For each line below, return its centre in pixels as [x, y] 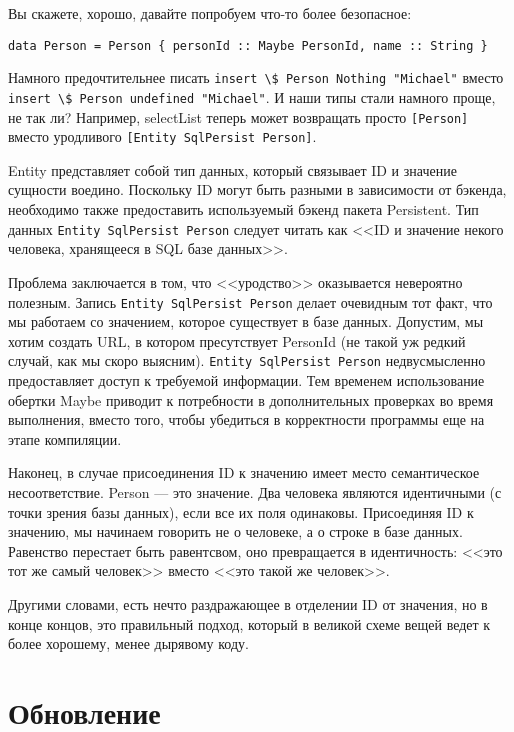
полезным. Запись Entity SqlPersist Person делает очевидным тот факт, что [250, 301]
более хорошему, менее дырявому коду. [128, 643]
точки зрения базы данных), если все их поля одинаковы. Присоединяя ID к [241, 511]
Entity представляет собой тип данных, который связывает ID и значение [232, 169]
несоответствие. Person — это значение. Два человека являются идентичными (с [255, 491]
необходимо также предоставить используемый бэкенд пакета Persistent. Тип [243, 209]
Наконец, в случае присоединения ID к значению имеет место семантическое [244, 472]
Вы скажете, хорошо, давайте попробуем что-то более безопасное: [210, 13]
